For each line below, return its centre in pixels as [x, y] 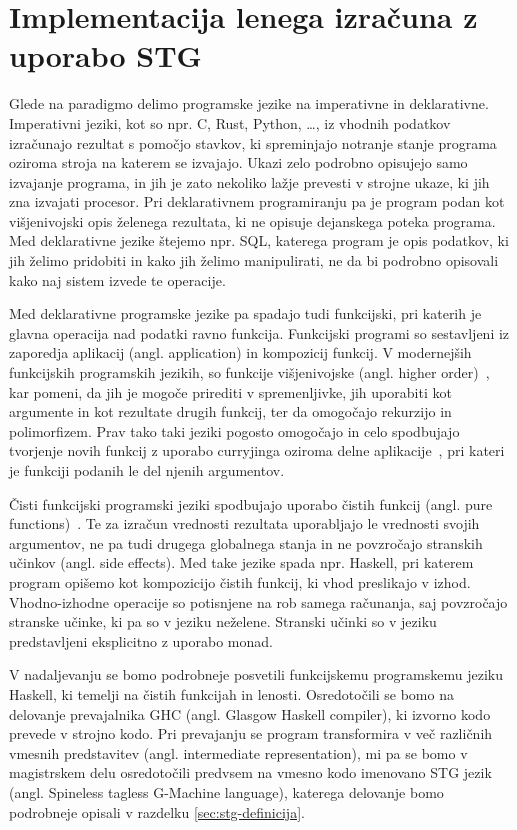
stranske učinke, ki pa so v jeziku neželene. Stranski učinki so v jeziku [223, 621]
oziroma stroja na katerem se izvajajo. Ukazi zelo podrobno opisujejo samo [238, 162]
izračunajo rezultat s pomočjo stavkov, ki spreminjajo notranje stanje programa [253, 142]
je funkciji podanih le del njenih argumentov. [147, 470]
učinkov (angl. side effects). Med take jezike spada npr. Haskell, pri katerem [241, 562]
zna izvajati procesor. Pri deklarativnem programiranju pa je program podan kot [257, 201]
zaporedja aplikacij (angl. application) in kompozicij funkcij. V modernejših [240, 352]
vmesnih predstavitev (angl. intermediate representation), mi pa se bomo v [238, 752]
